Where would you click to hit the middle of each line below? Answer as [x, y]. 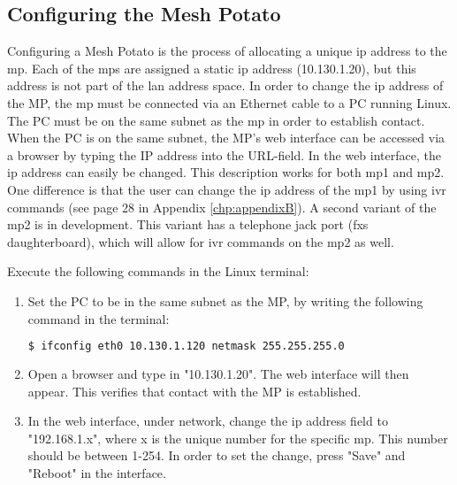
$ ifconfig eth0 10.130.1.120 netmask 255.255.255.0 [186, 346]
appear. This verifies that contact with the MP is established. [194, 391]
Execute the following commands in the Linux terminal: [158, 271]
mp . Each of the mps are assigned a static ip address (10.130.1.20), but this [212, 68]
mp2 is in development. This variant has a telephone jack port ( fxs [188, 224]
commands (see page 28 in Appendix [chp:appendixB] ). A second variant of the [222, 207]
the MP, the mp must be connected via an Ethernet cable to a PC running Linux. [229, 102]
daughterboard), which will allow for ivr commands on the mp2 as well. [201, 241]
